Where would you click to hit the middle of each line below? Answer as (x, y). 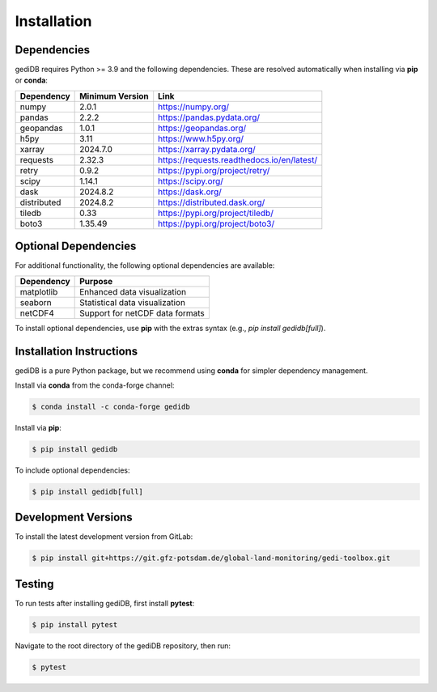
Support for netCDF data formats (142, 313)
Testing (34, 584)
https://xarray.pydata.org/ (207, 149)
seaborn (36, 302)
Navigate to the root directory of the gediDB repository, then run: (123, 645)
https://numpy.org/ (194, 107)
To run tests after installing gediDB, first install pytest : (105, 603)
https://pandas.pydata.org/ (209, 117)
